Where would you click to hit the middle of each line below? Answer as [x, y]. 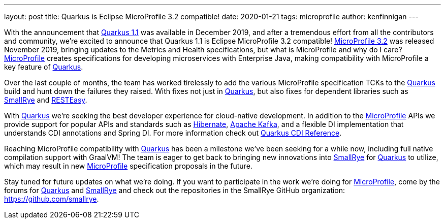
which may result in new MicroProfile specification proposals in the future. [128, 166]
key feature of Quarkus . [44, 67]
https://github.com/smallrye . [52, 199]
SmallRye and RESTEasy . [46, 100]
